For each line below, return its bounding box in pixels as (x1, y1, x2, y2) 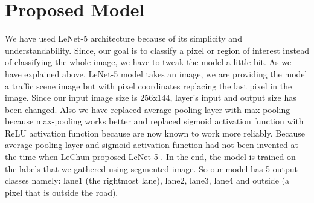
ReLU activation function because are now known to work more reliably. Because (5, 126, 306, 139)
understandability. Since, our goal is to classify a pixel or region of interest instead (5, 43, 309, 56)
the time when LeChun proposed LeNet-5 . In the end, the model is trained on (5, 150, 296, 163)
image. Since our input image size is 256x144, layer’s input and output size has (5, 91, 296, 104)
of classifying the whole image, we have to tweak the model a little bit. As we (5, 56, 292, 68)
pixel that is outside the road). (5, 185, 118, 198)
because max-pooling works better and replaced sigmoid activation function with (5, 115, 304, 127)
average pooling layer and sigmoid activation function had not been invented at (5, 138, 298, 151)
